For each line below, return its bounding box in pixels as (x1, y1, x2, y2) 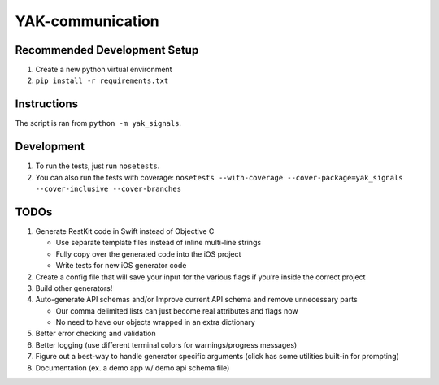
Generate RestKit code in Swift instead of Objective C (35, 226, 215, 236)
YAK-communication (15, 12, 159, 30)
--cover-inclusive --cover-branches (35, 184, 182, 194)
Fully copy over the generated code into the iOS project (55, 249, 241, 259)
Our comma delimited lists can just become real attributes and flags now (55, 305, 298, 316)
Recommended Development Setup (15, 43, 199, 57)
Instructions (15, 97, 79, 111)
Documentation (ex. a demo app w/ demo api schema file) (35, 362, 230, 373)
